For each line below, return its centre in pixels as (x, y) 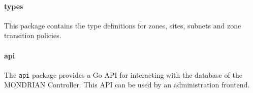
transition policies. (33, 35)
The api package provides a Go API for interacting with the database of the (123, 74)
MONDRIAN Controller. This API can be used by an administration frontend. (127, 85)
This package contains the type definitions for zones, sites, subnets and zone (123, 25)
